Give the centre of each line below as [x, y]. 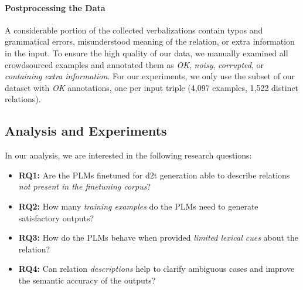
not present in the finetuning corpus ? [85, 186]
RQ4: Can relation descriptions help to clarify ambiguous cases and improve [156, 269]
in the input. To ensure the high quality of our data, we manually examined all [147, 53]
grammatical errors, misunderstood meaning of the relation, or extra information [150, 41]
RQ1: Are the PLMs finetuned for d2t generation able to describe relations [154, 175]
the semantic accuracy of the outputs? [87, 280]
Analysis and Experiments [86, 131]
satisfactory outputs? [56, 217]
